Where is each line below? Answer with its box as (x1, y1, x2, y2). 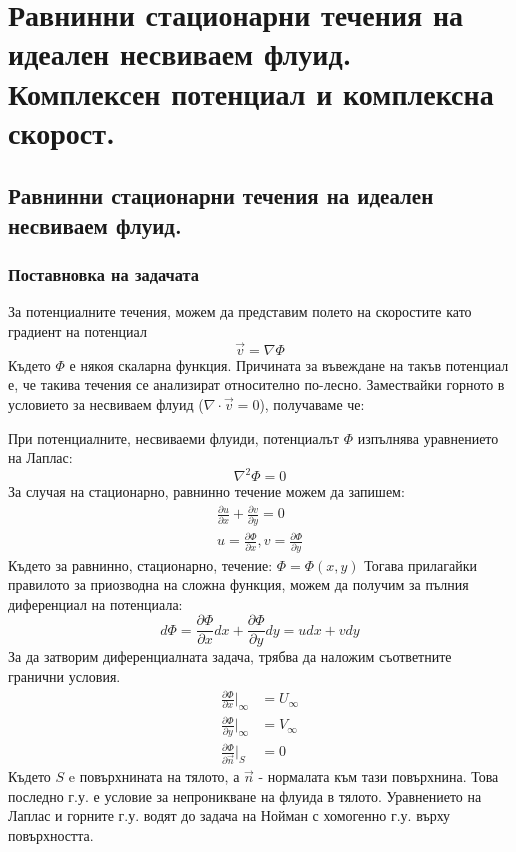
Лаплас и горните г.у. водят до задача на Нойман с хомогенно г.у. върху (8, 805, 451, 826)
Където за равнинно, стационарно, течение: (8, 554, 273, 575)
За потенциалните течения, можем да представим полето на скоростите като (8, 301, 472, 322)
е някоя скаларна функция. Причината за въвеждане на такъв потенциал (69, 354, 509, 375)
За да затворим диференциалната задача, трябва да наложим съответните (8, 646, 452, 667)
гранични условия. (8, 665, 121, 686)
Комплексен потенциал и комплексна (8, 72, 494, 113)
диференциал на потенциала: (8, 593, 183, 614)
